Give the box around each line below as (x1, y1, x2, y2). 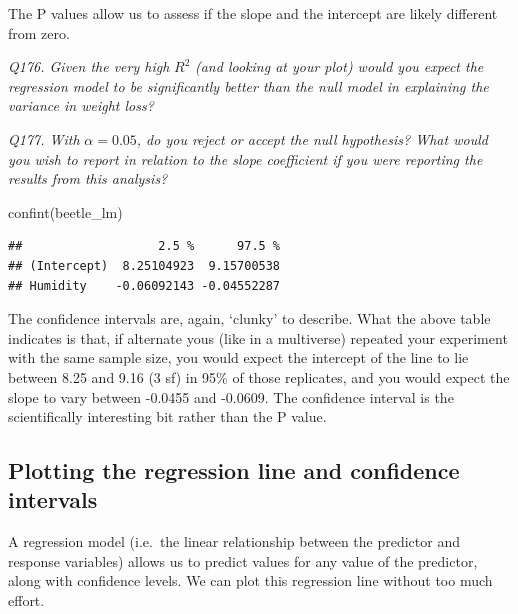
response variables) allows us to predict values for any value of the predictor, (8, 550, 478, 571)
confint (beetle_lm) (8, 201, 123, 222)
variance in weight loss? (8, 95, 154, 116)
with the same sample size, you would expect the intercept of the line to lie (8, 347, 469, 368)
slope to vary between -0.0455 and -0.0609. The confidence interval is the (8, 386, 454, 407)
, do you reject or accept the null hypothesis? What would (136, 128, 488, 149)
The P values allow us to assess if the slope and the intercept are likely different (8, 3, 498, 23)
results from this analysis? (8, 168, 168, 189)
